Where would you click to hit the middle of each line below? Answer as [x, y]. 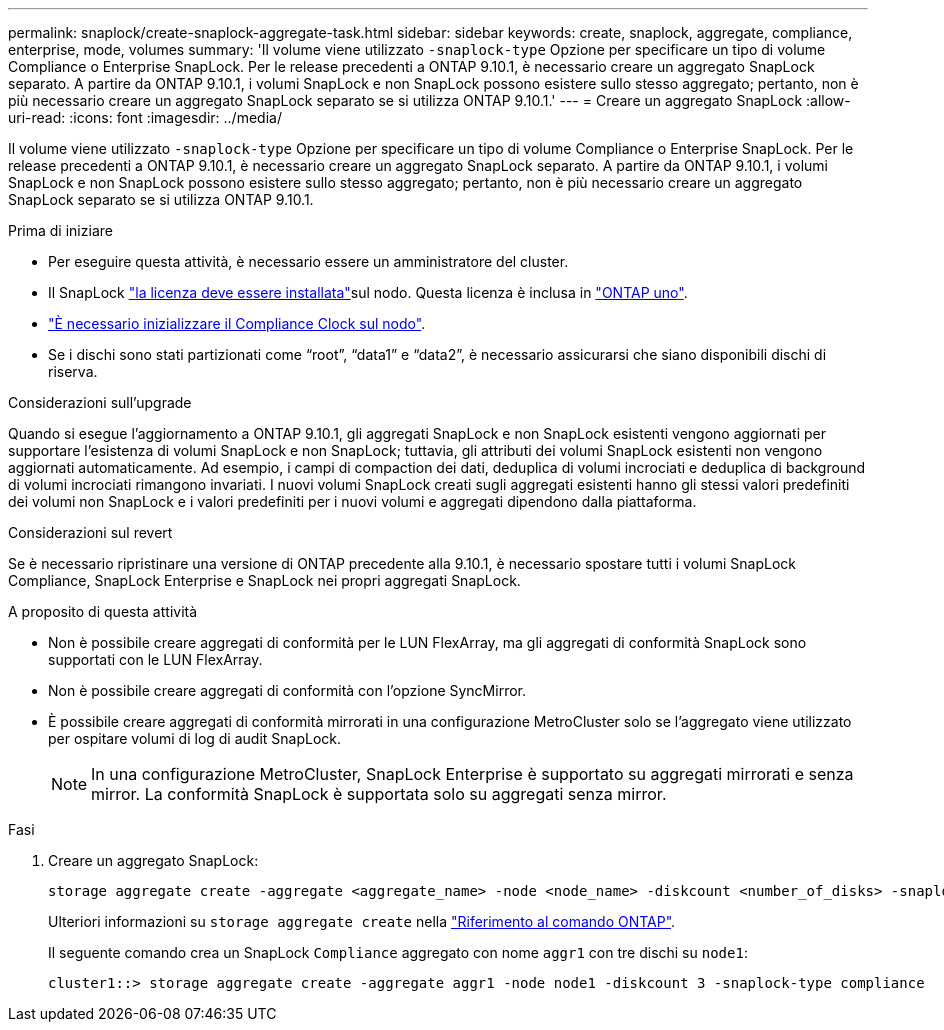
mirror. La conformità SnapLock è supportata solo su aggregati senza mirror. [379, 794]
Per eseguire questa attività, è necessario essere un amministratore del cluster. [308, 261]
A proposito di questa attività [103, 611]
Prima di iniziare [60, 230]
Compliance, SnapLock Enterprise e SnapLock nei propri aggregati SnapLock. [264, 580]
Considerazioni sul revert [90, 532]
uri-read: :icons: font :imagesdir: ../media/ [145, 117]
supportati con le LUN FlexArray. [155, 659]
